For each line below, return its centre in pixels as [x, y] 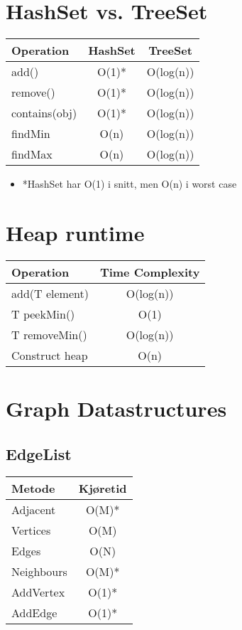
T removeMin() [49, 334]
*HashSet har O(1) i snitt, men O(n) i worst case [130, 184]
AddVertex [38, 592]
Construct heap [50, 355]
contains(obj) [44, 113]
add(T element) [50, 293]
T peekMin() [43, 314]
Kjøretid [103, 488]
